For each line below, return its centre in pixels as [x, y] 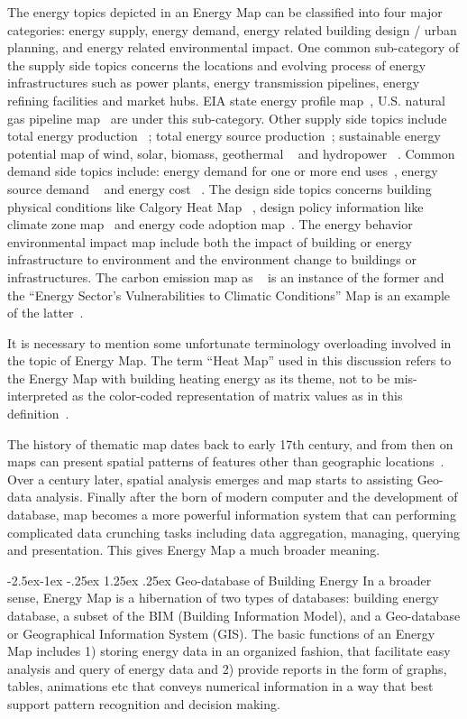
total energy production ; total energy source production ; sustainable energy [224, 136]
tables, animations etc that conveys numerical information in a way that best [220, 686]
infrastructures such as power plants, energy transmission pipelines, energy [214, 83]
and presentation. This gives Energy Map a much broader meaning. [194, 550]
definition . [38, 414]
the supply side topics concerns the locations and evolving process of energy [217, 65]
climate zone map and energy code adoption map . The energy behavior [210, 224]
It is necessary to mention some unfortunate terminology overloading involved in [229, 342]
